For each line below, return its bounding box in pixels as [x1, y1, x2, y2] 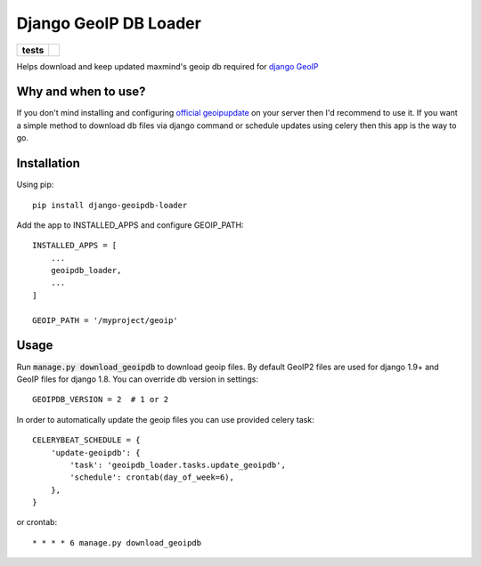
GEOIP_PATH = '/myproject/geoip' [32, 315, 178, 325]
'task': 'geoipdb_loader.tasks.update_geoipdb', [69, 459, 287, 470]
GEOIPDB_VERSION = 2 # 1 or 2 [32, 394, 169, 405]
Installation [16, 156, 80, 171]
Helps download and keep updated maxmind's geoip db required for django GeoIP [16, 61, 319, 71]
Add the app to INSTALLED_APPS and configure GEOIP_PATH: [16, 219, 244, 230]
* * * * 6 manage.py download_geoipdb [32, 538, 202, 547]
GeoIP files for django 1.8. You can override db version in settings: [16, 374, 258, 384]
